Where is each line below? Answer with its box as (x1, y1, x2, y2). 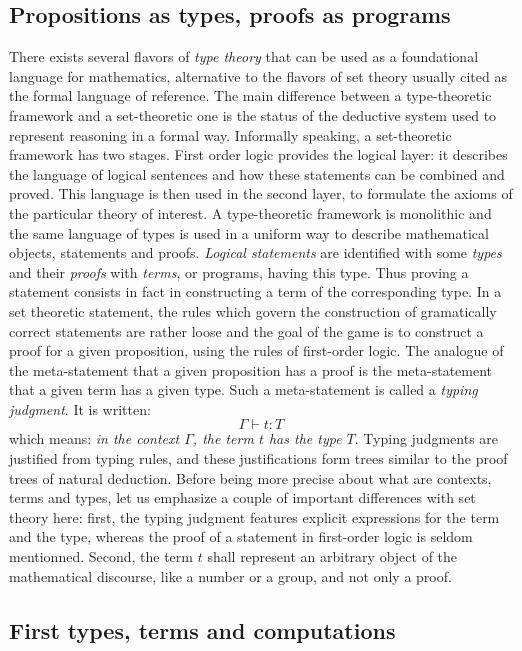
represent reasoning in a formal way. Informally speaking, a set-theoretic (9, 124, 452, 145)
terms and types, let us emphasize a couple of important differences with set (9, 487, 476, 508)
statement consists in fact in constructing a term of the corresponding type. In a (9, 281, 502, 302)
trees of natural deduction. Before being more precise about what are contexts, (9, 467, 492, 488)
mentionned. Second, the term (9, 546, 193, 567)
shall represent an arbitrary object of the (207, 546, 458, 567)
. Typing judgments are (354, 428, 499, 449)
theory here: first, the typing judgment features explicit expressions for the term (9, 506, 500, 527)
